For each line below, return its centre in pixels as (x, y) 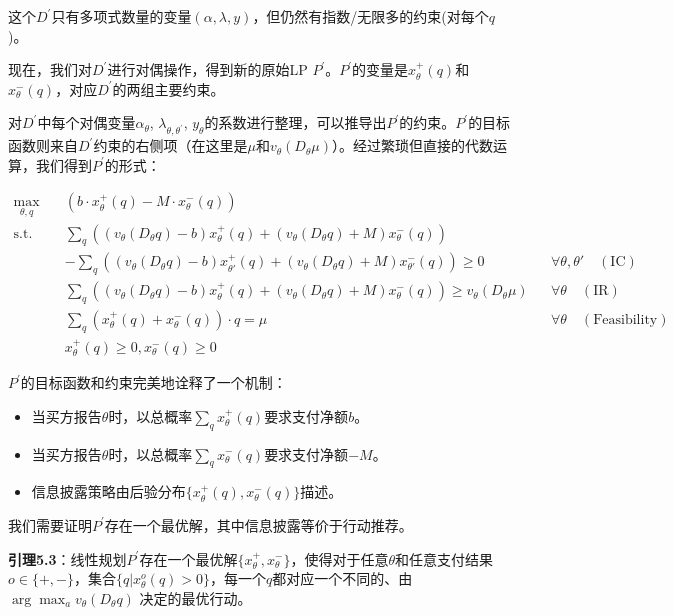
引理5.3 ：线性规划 (67, 558)
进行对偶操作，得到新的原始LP (207, 69)
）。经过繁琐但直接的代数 (412, 145)
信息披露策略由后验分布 (108, 491)
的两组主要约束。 (168, 88)
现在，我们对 (50, 69)
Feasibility (625, 320)
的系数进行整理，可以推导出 (295, 122)
